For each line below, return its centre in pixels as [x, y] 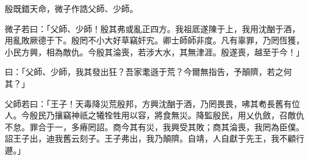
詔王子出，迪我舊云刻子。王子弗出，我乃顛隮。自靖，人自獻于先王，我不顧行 [154, 138]
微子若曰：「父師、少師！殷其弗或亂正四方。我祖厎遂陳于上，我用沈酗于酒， [152, 28]
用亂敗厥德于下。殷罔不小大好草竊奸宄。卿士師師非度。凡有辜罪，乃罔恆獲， [154, 40]
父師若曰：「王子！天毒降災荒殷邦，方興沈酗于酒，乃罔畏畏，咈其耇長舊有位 [152, 103]
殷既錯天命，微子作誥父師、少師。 [71, 8]
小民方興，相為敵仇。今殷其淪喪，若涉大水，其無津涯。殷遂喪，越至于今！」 [154, 51]
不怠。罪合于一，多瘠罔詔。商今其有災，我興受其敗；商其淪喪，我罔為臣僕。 [154, 126]
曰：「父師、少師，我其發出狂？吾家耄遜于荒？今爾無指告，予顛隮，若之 [144, 72]
